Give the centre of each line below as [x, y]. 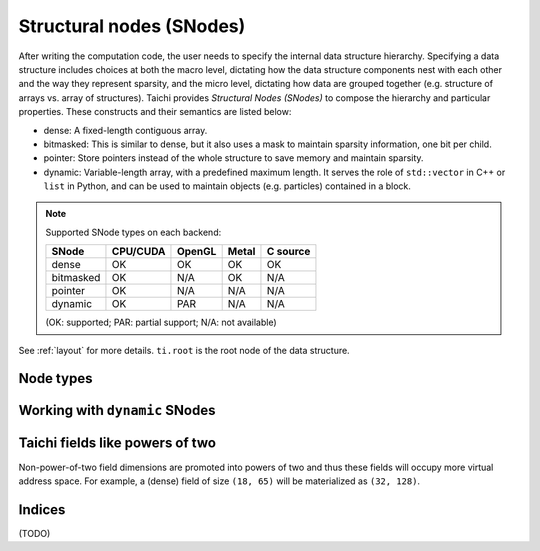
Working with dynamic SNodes [117, 410]
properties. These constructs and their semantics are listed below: [155, 112]
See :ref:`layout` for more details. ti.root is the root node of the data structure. [184, 350]
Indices [42, 509]
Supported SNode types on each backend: [133, 232]
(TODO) [34, 533]
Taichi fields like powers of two [117, 443]
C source [288, 252]
